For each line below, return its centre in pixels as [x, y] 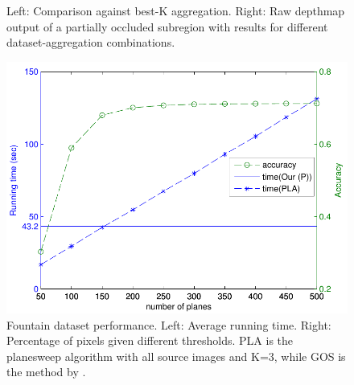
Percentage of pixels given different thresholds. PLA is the [150, 340]
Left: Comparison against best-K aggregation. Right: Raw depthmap [176, 10]
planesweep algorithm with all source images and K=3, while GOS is [176, 356]
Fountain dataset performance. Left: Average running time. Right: [169, 324]
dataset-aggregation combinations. [91, 42]
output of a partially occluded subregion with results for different [167, 26]
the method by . [46, 372]
